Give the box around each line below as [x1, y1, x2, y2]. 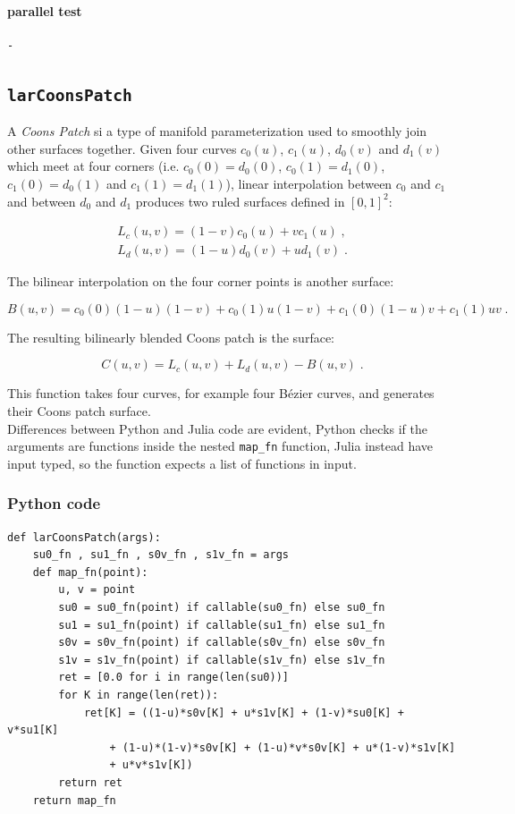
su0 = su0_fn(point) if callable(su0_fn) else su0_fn [58, 601, 385, 615]
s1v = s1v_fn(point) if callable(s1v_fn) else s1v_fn [58, 653, 385, 666]
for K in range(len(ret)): [58, 688, 219, 701]
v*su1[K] [7, 724, 59, 737]
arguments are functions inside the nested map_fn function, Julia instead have [7, 437, 434, 455]
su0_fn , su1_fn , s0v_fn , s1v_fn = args [32, 548, 289, 562]
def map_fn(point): [32, 565, 148, 579]
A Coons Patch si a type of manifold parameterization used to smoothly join [7, 122, 427, 140]
